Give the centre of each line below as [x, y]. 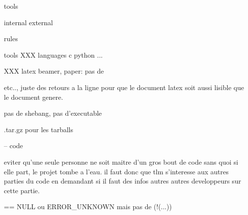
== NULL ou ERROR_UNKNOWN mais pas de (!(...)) [88, 207]
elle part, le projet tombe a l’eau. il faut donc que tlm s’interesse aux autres [116, 171]
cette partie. [22, 190]
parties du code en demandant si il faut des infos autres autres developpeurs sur [123, 181]
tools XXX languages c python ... [53, 54]
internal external [29, 22]
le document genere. [34, 97]
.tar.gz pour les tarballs [39, 129]
